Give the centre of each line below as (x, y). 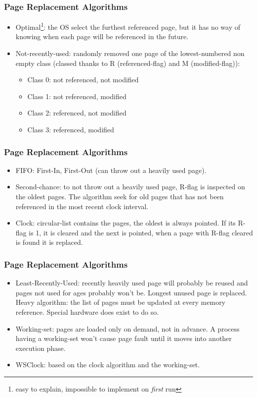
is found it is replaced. (49, 242)
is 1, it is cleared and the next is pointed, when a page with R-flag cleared (141, 232)
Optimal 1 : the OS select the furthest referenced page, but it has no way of (128, 26)
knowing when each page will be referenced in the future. (102, 36)
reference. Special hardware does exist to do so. (87, 312)
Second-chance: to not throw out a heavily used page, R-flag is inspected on (130, 187)
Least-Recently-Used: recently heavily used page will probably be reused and (132, 283)
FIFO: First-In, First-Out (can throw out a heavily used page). (111, 170)
